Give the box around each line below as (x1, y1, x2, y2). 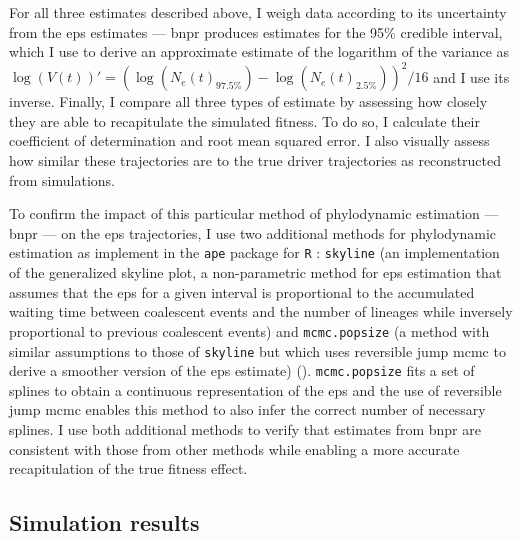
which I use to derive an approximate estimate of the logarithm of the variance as (9, 41, 510, 62)
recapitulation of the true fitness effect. (9, 458, 248, 479)
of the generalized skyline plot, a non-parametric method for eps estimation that (9, 262, 502, 283)
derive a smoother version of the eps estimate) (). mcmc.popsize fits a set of (9, 360, 475, 381)
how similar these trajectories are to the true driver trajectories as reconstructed (9, 150, 502, 171)
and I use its (433, 66, 510, 87)
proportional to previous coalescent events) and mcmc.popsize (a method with (9, 320, 490, 341)
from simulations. (9, 169, 115, 190)
